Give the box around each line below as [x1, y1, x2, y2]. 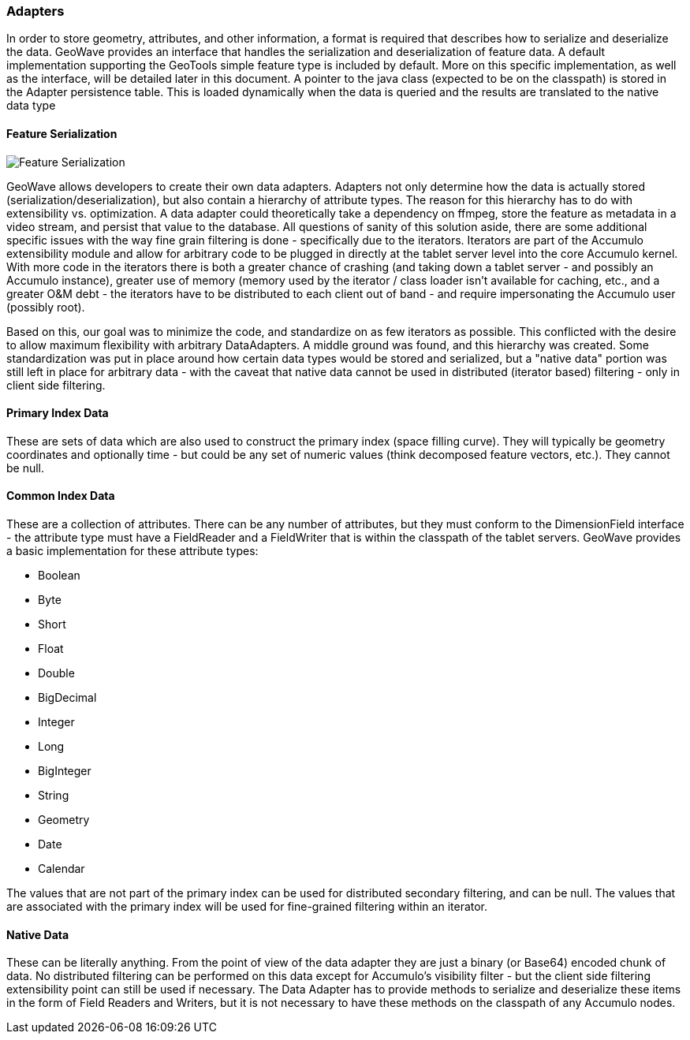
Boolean [38, 568, 80, 583]
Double [38, 666, 75, 680]
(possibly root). [6, 300, 85, 314]
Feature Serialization [6, 126, 117, 140]
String [38, 788, 69, 803]
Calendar [38, 862, 85, 876]
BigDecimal [38, 691, 97, 705]
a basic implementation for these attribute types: [6, 544, 259, 558]
